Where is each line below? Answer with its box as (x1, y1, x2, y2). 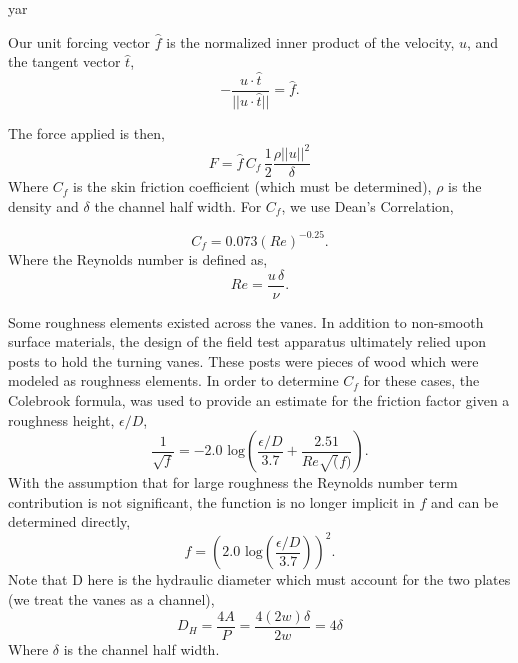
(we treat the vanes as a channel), (8, 589, 215, 610)
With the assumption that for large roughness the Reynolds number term (8, 472, 458, 493)
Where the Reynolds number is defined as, (8, 248, 268, 269)
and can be (430, 491, 499, 512)
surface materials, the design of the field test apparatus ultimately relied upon (8, 331, 487, 352)
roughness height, (8, 409, 115, 430)
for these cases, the (363, 370, 480, 391)
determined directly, (8, 511, 131, 532)
